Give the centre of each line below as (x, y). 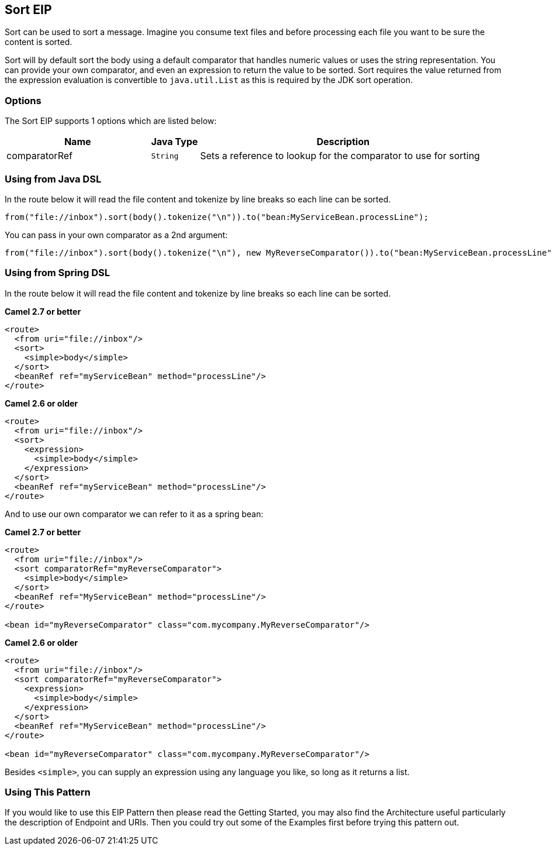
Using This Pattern (48, 792)
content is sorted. (39, 42)
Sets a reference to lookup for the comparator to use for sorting (340, 156)
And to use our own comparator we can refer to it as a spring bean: (134, 514)
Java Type (175, 142)
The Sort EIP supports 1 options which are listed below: (111, 121)
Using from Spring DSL (57, 273)
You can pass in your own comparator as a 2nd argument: (116, 235)
